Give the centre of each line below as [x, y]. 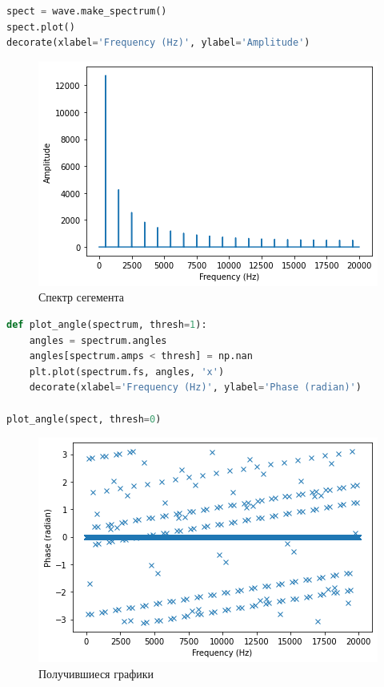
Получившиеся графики [96, 673]
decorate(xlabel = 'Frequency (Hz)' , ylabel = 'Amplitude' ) [158, 43]
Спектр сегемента [82, 297]
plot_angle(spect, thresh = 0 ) [84, 419]
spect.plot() [41, 27]
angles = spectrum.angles [98, 340]
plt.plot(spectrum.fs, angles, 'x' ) [127, 372]
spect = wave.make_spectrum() [87, 11]
